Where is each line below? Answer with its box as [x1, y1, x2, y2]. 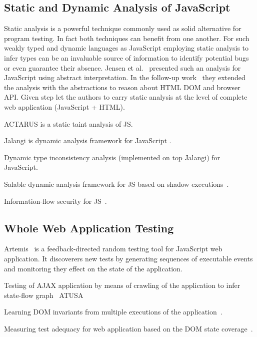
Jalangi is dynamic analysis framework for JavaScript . [4, 135, 171, 146]
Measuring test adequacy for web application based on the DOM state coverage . [4, 323, 253, 333]
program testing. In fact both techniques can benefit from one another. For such [4, 33, 249, 43]
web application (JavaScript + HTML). [4, 101, 125, 112]
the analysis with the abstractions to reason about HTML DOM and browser [4, 82, 240, 92]
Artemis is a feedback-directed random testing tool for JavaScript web [4, 243, 222, 254]
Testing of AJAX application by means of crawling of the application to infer [4, 280, 240, 290]
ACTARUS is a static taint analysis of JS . [4, 118, 133, 129]
